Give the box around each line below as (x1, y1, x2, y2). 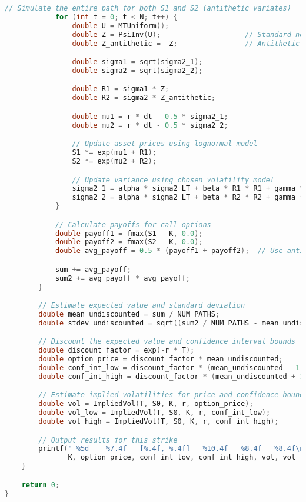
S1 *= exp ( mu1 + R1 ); (72, 148, 157, 157)
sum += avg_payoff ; (55, 265, 131, 274)
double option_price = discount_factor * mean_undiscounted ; (38, 355, 283, 364)
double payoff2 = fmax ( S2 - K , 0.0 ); (55, 238, 203, 247)
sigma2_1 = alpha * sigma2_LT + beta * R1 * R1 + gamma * (72, 184, 304, 193)
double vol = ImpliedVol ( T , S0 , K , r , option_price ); (38, 400, 254, 408)
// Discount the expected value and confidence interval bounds (38, 337, 295, 346)
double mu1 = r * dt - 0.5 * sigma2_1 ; (72, 112, 228, 121)
